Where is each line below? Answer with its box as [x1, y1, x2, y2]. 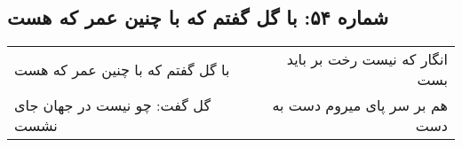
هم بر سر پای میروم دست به [272, 95, 448, 116]
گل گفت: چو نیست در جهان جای [14, 95, 211, 116]
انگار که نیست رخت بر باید [286, 49, 448, 70]
